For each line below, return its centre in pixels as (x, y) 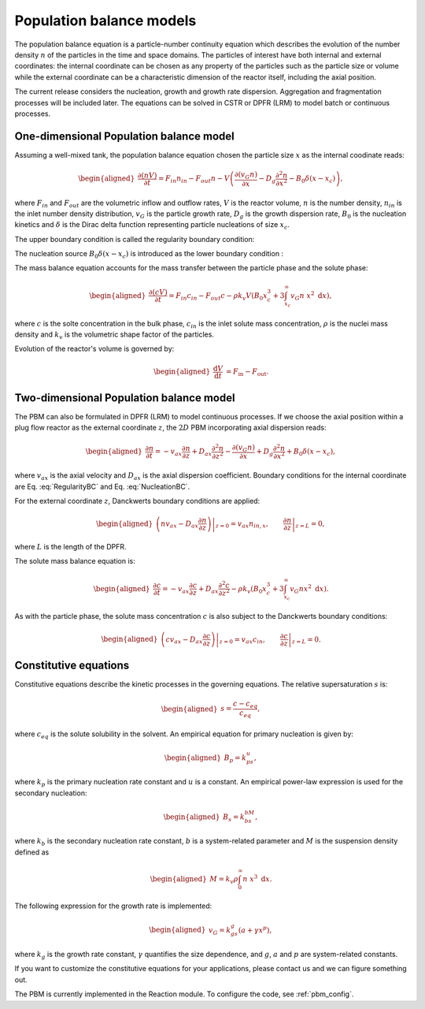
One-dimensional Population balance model (125, 136)
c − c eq (245, 705)
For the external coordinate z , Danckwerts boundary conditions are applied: (137, 501)
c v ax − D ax (185, 640)
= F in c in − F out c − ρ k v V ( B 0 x (218, 296)
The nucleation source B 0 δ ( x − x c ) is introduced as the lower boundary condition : (149, 255)
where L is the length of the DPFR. (70, 546)
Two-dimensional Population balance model (125, 398)
